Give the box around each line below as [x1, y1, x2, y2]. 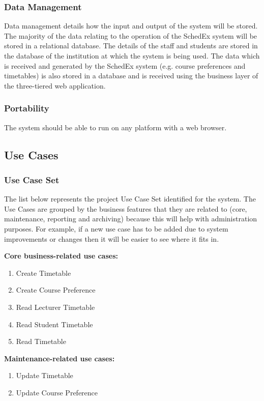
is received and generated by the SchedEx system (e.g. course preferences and [4, 60, 246, 71]
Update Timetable [16, 370, 73, 381]
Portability [4, 102, 49, 114]
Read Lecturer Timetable [16, 301, 95, 312]
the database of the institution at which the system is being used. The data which [4, 50, 260, 61]
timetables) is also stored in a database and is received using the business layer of [4, 70, 258, 81]
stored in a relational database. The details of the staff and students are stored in [4, 40, 258, 51]
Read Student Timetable [16, 319, 93, 329]
